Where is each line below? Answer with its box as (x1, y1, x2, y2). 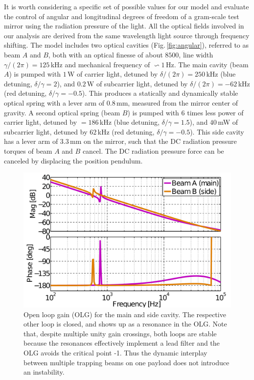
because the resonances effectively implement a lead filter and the (23, 338, 220, 348)
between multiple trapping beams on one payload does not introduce (23, 357, 230, 367)
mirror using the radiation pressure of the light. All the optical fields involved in (4, 21, 244, 31)
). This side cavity (190, 126, 244, 136)
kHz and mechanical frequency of (50, 59, 150, 69)
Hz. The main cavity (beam (165, 59, 249, 69)
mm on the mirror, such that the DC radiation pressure (70, 136, 237, 146)
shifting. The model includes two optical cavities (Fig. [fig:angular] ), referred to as (4, 40, 249, 50)
